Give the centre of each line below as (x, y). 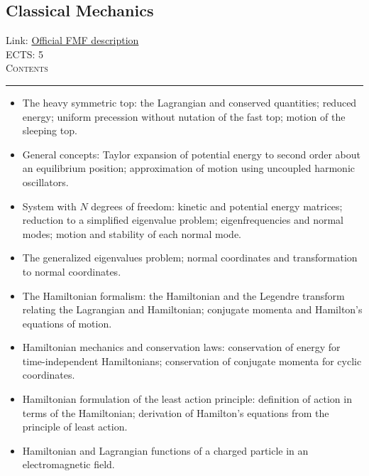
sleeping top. (50, 130)
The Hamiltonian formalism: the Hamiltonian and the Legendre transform (183, 295)
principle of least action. (75, 427)
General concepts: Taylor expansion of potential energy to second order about (191, 154)
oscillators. (45, 182)
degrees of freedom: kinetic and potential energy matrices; (217, 206)
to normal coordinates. (72, 271)
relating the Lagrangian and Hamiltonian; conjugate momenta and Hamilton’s (192, 309)
